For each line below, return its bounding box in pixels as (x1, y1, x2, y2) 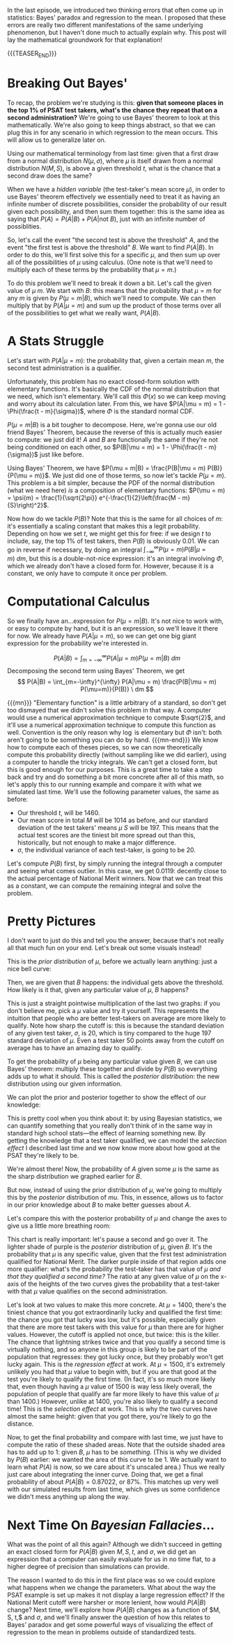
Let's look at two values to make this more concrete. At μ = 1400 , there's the (7, 1300, 227, 1310)
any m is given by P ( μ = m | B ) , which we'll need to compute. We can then (7, 294, 216, 302)
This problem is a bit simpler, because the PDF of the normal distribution (7, 478, 214, 487)
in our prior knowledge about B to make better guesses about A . (7, 1200, 192, 1209)
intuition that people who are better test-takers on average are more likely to (7, 1014, 226, 1023)
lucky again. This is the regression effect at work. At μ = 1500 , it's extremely (7, 1360, 226, 1369)
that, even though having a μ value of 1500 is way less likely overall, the (7, 1382, 212, 1391)
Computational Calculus (7, 594, 150, 610)
